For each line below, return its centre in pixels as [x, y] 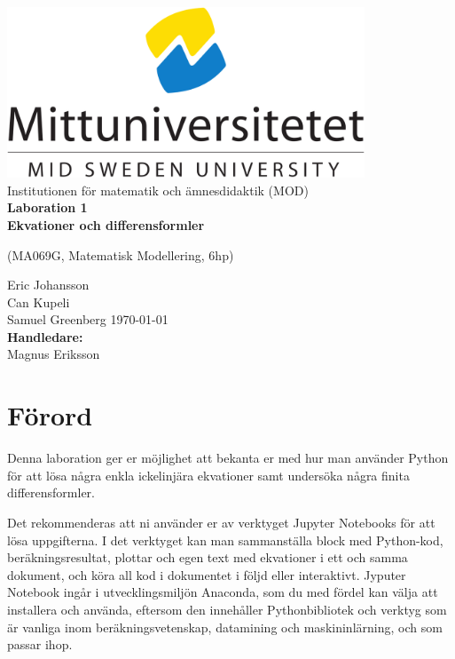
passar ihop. [40, 644]
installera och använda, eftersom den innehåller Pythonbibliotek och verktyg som [227, 609]
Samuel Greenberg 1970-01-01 [88, 319]
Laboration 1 [47, 207]
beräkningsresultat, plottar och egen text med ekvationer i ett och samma [208, 557]
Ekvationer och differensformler [106, 224]
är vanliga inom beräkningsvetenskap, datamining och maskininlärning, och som [225, 627]
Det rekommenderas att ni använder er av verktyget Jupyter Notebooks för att [221, 522]
